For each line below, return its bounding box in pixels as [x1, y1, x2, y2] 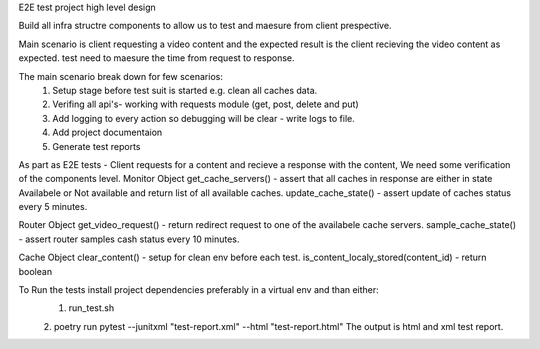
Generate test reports [52, 140, 141, 152]
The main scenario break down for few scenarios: [18, 70, 224, 82]
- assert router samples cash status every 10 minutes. [18, 233, 240, 245]
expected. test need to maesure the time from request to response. [18, 52, 295, 64]
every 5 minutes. [18, 201, 88, 213]
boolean [18, 265, 53, 277]
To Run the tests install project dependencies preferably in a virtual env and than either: [18, 284, 379, 296]
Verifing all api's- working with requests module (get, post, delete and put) [52, 98, 359, 110]
